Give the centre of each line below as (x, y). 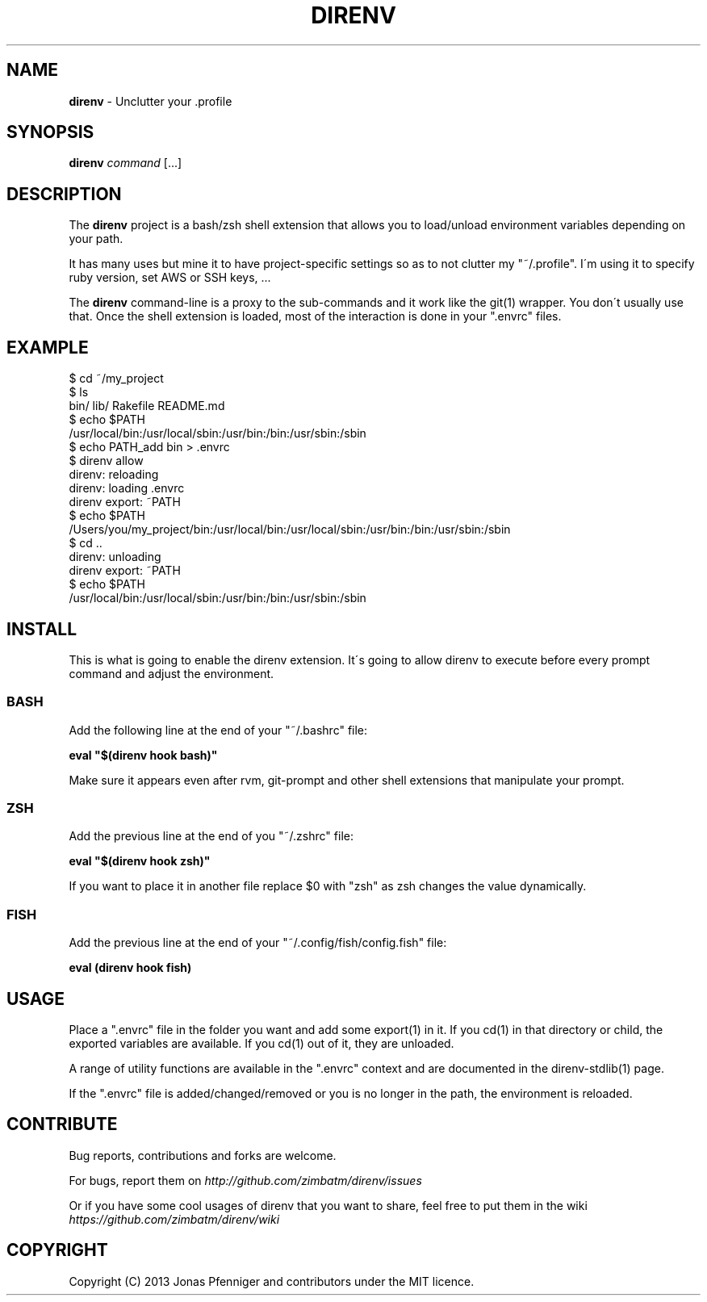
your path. (96, 239)
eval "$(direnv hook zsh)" (140, 861)
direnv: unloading (115, 557)
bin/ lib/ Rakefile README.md (147, 406)
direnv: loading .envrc (127, 488)
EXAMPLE (48, 347)
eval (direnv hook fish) (130, 968)
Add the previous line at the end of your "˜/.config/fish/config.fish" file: (258, 943)
